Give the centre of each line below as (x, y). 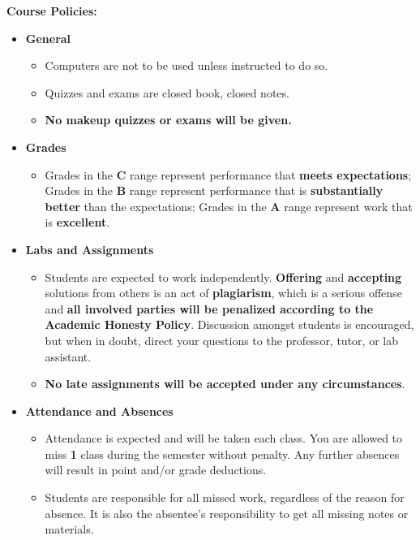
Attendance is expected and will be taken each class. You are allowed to (224, 438)
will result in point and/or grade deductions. (156, 470)
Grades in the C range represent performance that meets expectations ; (228, 174)
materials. (69, 529)
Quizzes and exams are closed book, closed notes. (167, 92)
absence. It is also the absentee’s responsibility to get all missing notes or (227, 513)
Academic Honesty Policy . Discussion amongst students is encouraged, (229, 324)
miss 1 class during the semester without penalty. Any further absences (222, 454)
